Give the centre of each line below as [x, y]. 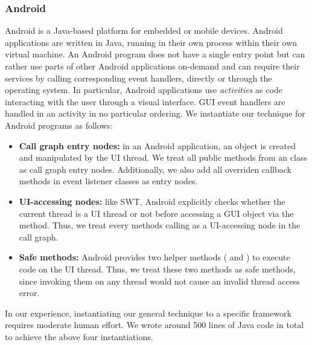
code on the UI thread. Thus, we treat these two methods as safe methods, [157, 269]
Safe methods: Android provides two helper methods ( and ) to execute [154, 257]
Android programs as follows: [59, 125]
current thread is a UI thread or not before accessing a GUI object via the [156, 213]
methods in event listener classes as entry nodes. [108, 181]
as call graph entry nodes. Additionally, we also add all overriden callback [155, 169]
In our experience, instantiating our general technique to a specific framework [148, 313]
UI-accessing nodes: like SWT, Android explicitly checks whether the [152, 201]
